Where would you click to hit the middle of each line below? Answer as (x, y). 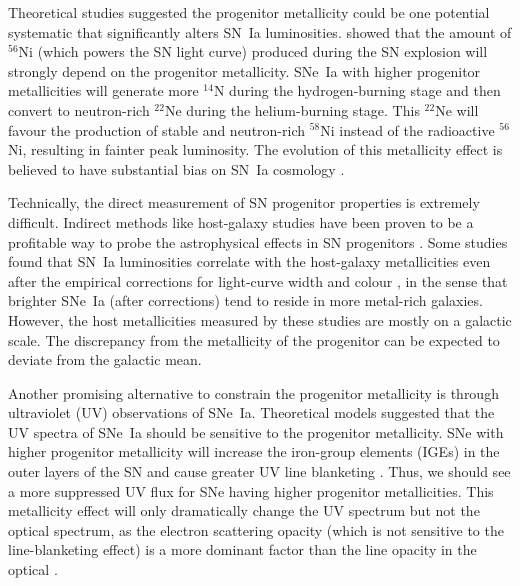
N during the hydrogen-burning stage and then (357, 90)
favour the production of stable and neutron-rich (157, 129)
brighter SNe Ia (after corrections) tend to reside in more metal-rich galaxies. (245, 300)
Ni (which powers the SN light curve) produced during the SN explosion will (253, 51)
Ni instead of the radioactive (407, 129)
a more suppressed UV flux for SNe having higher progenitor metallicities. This (251, 490)
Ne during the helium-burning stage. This (292, 109)
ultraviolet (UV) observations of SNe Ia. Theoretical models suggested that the (251, 412)
